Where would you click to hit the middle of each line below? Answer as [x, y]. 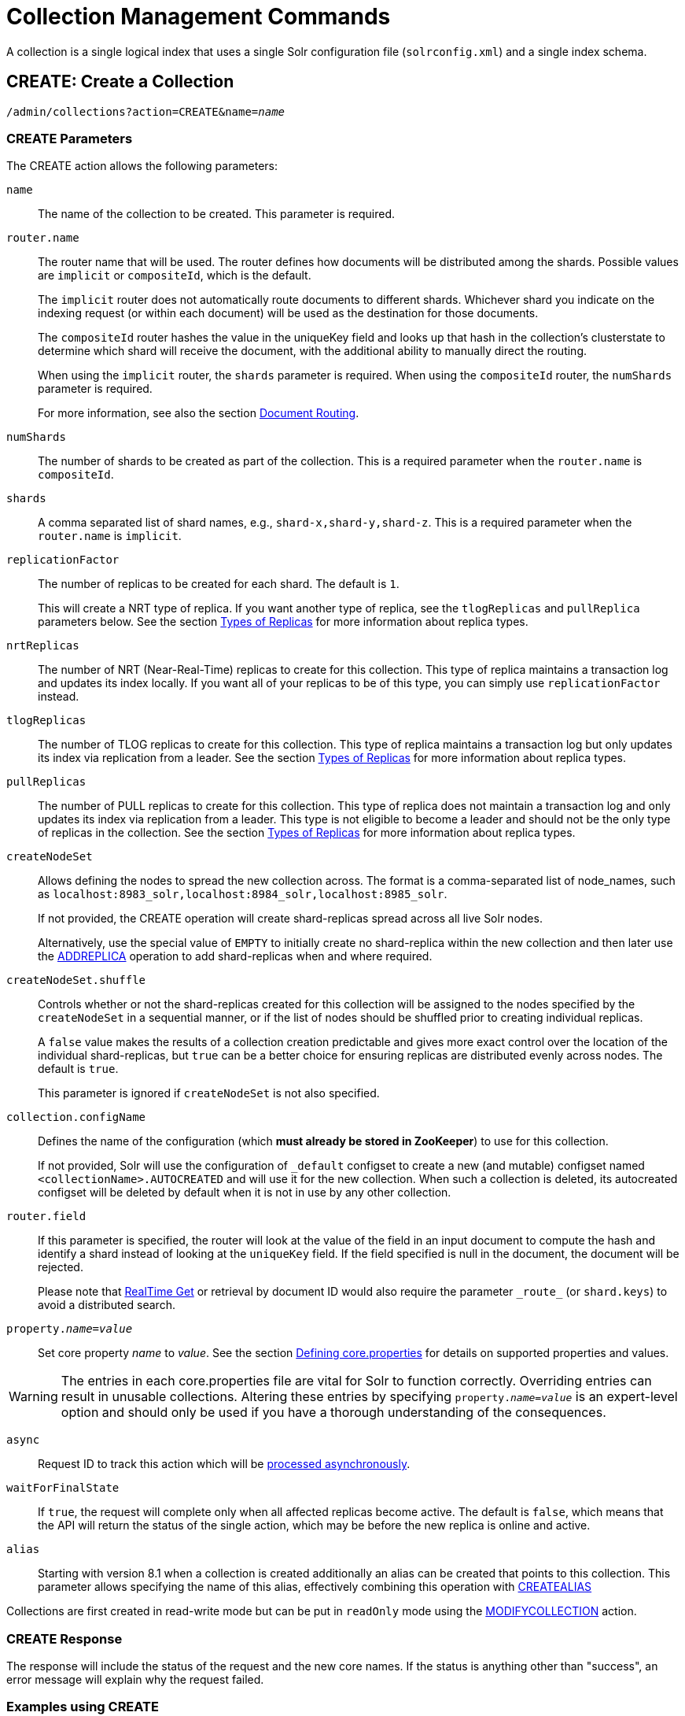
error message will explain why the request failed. [135, 1680]
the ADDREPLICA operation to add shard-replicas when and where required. [235, 956]
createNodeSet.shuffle [76, 980]
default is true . [78, 1069]
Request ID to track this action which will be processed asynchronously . [224, 1464]
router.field [46, 1217]
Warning [33, 1397]
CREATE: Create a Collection [120, 82]
